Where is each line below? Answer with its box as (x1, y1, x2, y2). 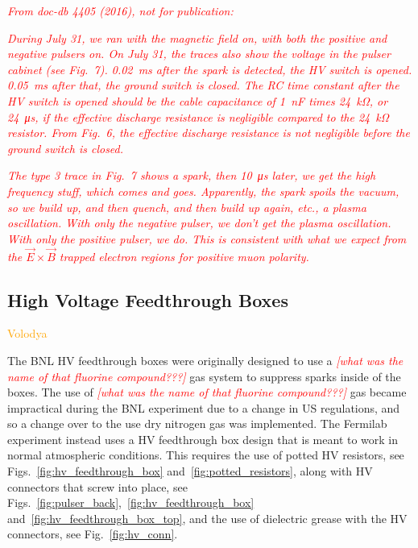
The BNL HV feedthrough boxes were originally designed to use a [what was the (7, 351, 404, 368)
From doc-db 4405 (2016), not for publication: (7, 2, 234, 19)
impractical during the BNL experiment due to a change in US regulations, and (7, 399, 400, 416)
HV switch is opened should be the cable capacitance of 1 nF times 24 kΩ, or (7, 92, 388, 109)
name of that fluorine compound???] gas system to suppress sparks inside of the (7, 367, 401, 384)
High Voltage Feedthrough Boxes (7, 287, 288, 312)
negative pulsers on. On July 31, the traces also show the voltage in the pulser (7, 45, 391, 62)
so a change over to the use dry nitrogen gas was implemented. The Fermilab (7, 415, 387, 432)
